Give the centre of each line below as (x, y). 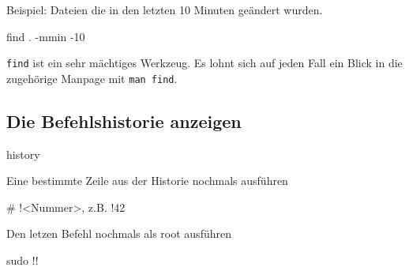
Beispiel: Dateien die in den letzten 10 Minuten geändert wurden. (165, 9)
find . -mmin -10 (46, 36)
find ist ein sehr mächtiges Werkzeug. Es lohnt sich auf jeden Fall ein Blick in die (204, 63)
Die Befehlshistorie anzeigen (124, 120)
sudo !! (23, 260)
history (23, 154)
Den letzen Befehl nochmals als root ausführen (119, 233)
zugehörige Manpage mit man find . (92, 78)
